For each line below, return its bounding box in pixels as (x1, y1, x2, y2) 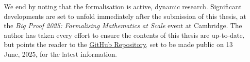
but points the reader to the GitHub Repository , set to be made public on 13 (4, 39, 233, 49)
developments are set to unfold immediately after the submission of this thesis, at (4, 11, 246, 21)
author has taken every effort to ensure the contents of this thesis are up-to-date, (4, 30, 245, 40)
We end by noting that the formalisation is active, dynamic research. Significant (4, 1, 242, 11)
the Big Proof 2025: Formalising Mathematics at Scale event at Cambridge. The (4, 20, 242, 31)
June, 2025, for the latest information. (4, 48, 117, 59)
